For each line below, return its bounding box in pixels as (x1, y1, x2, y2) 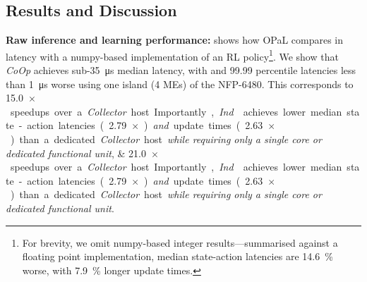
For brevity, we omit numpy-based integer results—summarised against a (22, 235, 338, 250)
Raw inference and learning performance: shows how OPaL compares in (6, 32, 344, 47)
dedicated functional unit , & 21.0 (6, 145, 146, 160)
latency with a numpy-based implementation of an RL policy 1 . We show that (6, 47, 339, 63)
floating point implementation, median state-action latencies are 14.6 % (22, 249, 333, 264)
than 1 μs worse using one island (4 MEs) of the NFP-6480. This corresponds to (6, 76, 354, 91)
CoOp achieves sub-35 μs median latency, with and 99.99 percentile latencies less (6, 63, 356, 78)
